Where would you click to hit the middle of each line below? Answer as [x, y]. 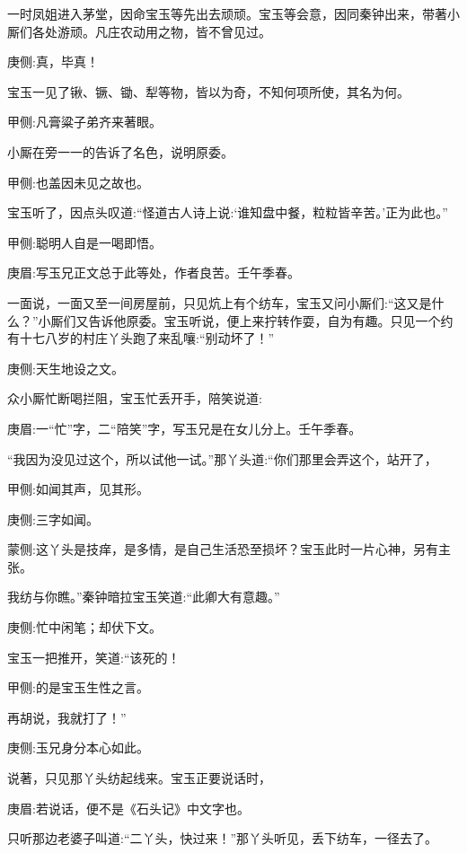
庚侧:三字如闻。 [53, 519]
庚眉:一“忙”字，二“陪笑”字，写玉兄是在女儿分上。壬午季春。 [185, 428]
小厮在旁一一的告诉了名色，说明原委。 [120, 151]
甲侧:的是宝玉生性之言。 [78, 687]
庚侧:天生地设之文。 [66, 368]
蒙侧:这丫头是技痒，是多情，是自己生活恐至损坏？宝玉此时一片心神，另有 [223, 549]
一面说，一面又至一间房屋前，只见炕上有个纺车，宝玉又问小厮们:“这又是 [220, 302]
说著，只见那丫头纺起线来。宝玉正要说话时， [139, 778]
